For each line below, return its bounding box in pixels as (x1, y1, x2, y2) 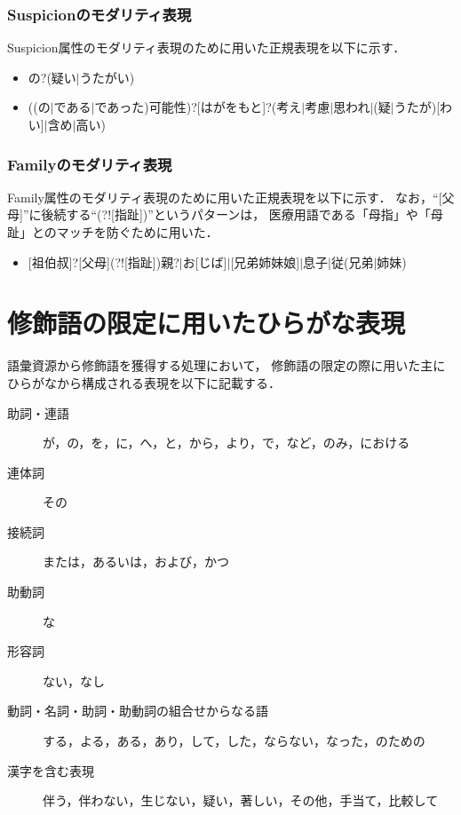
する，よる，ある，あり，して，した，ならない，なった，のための (43, 732, 425, 750)
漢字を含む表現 (7, 761, 94, 779)
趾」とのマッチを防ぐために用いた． (7, 223, 219, 241)
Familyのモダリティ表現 (7, 153, 172, 175)
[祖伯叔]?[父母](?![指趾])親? (28, 252, 179, 271)
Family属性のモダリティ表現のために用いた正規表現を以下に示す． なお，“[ (7, 187, 442, 206)
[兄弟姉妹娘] (230, 252, 300, 271)
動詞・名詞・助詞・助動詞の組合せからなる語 (7, 701, 268, 720)
